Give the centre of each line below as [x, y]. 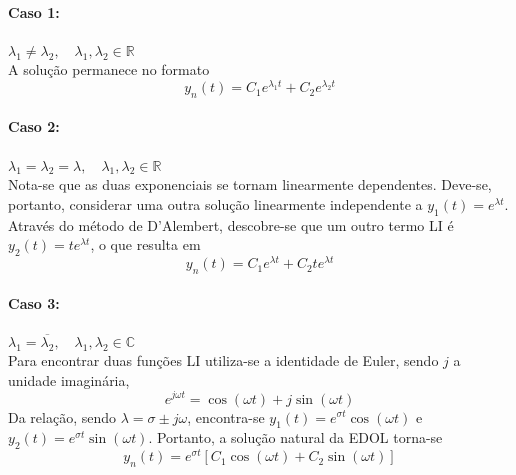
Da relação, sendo [62, 416]
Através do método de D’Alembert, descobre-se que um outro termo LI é [231, 224]
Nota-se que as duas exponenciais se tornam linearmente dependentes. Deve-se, [250, 184]
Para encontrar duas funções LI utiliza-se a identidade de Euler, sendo [223, 360]
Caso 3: [34, 302]
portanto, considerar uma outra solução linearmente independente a [215, 203]
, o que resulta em [145, 244]
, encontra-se [226, 416]
